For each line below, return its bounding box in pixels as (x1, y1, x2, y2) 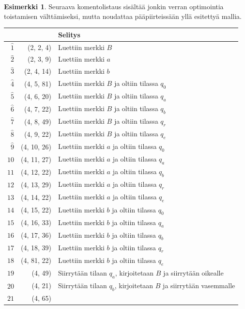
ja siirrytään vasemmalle (163, 280, 235, 290)
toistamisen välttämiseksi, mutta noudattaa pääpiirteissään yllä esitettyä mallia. (4, 11, 242, 21)
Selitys (58, 29, 80, 39)
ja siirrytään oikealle (163, 267, 224, 277)
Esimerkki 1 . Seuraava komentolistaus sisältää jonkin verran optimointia (4, 1, 224, 11)
